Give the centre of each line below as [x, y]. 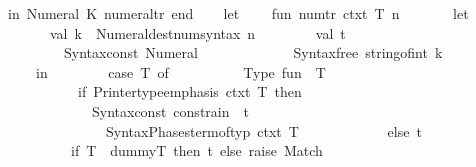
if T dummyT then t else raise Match [196, 150]
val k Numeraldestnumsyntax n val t [197, 32]
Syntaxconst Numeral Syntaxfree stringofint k [253, 52]
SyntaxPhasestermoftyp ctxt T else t [263, 130]
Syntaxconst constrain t [170, 110]
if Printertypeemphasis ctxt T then [189, 91]
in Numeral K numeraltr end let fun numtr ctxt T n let [238, 13]
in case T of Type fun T [180, 71]
